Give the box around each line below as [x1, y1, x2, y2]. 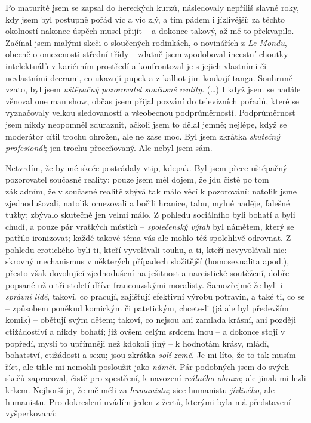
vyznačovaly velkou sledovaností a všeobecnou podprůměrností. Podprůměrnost [5, 106, 295, 119]
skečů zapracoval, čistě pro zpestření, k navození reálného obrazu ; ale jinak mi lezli [5, 372, 306, 384]
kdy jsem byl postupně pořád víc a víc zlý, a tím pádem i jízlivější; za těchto [5, 13, 285, 25]
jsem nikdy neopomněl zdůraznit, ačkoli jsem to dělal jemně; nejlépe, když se [5, 118, 287, 130]
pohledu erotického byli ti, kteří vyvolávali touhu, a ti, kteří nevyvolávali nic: [5, 243, 287, 255]
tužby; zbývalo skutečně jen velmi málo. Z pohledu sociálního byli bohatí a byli [5, 208, 295, 221]
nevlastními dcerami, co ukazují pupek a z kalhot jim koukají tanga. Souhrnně [5, 71, 292, 84]
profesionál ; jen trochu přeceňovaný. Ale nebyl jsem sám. [5, 141, 213, 154]
